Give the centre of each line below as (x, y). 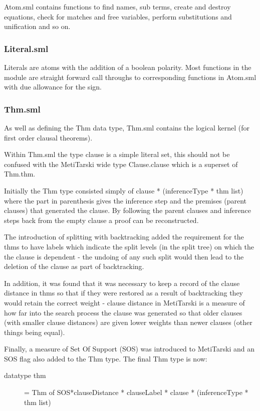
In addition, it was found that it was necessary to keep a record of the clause (122, 283)
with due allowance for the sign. (53, 87)
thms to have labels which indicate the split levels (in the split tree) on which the (129, 246)
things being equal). (35, 332)
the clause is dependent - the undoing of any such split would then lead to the (124, 256)
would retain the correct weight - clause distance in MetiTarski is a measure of (124, 302)
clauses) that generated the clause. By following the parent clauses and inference (127, 210)
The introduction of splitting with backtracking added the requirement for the (124, 237)
